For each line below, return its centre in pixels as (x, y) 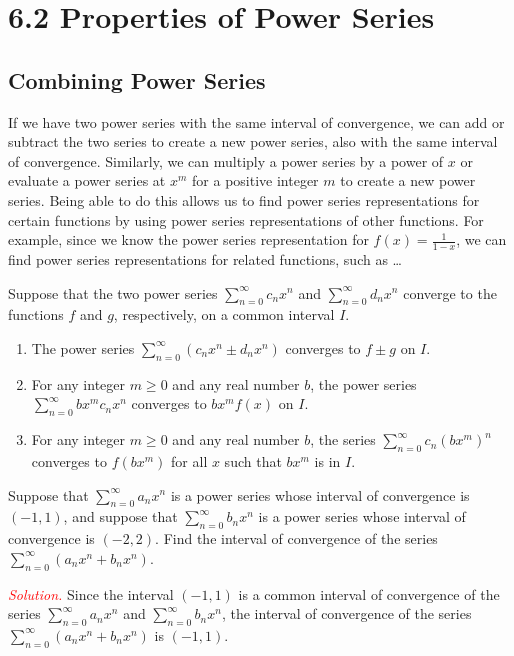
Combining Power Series (137, 79)
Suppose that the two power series (113, 292)
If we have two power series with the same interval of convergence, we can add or (256, 121)
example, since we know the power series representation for (188, 239)
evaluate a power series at (87, 180)
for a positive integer (255, 180)
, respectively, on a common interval (224, 314)
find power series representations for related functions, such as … (205, 258)
